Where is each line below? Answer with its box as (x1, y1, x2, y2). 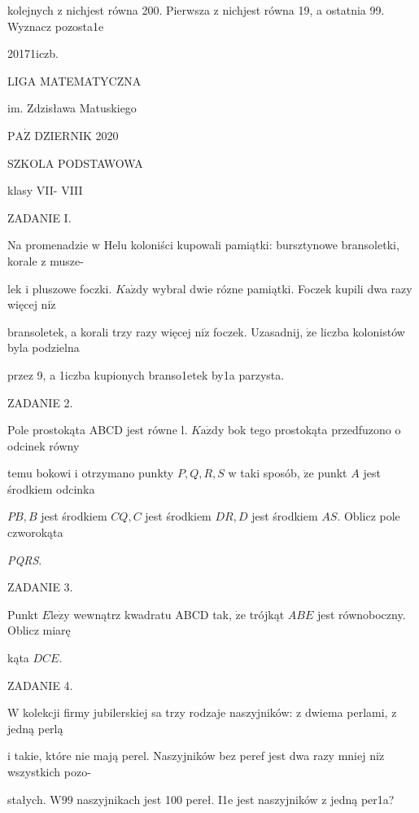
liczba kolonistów (320, 323, 405, 340)
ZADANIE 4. (7, 676, 73, 693)
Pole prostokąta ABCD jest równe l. (7, 421, 188, 438)
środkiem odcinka (7, 480, 95, 497)
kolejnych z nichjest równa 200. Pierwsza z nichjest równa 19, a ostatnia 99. (7, 2, 385, 18)
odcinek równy (7, 437, 80, 454)
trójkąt (249, 605, 285, 622)
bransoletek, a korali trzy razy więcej (7, 323, 191, 340)
